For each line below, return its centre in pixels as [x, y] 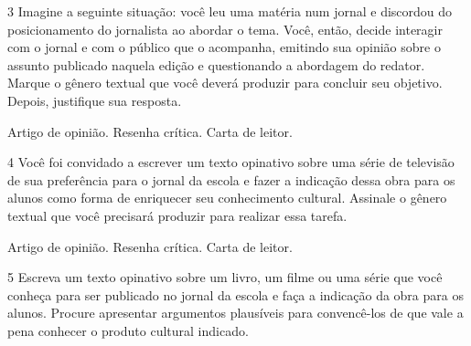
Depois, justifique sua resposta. [95, 100]
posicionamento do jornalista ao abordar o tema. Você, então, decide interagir [225, 29]
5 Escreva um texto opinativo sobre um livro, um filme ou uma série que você [225, 277]
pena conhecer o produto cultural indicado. [128, 330]
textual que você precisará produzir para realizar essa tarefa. [177, 215]
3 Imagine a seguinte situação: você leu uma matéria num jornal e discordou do [230, 11]
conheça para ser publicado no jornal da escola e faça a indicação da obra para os [235, 294]
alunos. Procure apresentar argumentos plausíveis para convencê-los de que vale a [235, 313]
